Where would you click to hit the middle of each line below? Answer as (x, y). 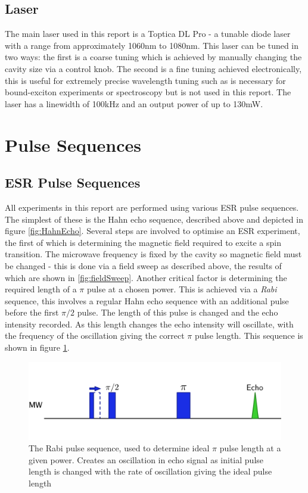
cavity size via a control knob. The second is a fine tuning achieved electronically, (153, 68)
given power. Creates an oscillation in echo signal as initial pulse (146, 459)
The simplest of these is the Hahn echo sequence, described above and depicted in (154, 219)
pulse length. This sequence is (249, 336)
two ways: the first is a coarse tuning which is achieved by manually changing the (153, 57)
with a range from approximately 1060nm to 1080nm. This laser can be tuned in (152, 45)
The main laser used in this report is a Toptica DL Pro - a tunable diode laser (148, 34)
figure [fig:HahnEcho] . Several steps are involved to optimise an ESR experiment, (153, 231)
